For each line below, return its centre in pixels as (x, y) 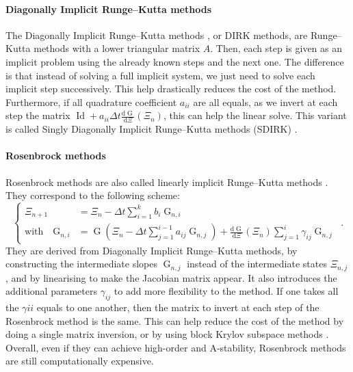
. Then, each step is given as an (276, 48)
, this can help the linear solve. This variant (255, 115)
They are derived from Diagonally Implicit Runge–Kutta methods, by (152, 250)
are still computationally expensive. (80, 361)
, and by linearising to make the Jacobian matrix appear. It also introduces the (171, 277)
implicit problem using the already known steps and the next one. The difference (175, 61)
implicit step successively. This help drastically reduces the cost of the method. (171, 89)
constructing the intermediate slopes (81, 264)
